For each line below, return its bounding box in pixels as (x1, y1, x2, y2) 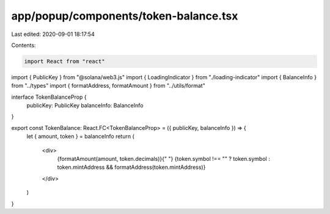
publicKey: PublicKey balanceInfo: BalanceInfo (26, 102, 144, 109)
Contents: (11, 41, 36, 49)
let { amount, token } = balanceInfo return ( (26, 133, 134, 140)
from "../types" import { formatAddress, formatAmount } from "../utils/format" (11, 82, 206, 90)
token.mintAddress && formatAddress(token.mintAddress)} (57, 163, 206, 171)
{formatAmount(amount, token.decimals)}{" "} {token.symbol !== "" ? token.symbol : (57, 155, 270, 163)
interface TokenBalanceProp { (11, 93, 87, 101)
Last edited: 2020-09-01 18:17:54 (11, 30, 95, 38)
